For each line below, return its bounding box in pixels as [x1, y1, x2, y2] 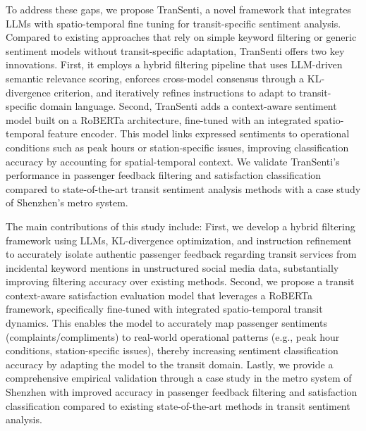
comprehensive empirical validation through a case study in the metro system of [6, 370, 352, 385]
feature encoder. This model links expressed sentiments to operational [47, 126, 350, 141]
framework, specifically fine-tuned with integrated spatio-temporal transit [6, 301, 323, 316]
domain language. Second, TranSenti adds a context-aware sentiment [39, 99, 337, 113]
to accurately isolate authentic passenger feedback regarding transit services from [6, 246, 357, 261]
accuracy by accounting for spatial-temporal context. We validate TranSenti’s [6, 154, 340, 168]
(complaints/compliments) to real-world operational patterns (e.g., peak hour [6, 329, 340, 344]
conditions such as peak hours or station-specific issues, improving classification [6, 139, 349, 154]
